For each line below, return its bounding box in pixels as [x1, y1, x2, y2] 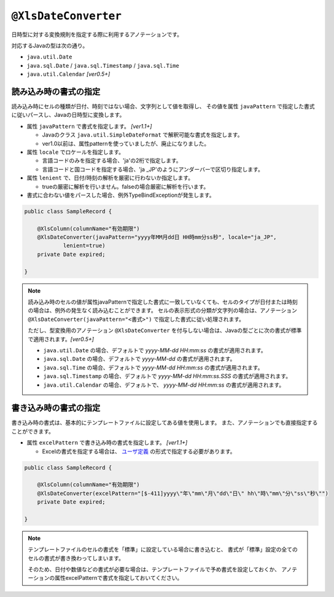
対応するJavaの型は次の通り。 [11, 42, 88, 49]
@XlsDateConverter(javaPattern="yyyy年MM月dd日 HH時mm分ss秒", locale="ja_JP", [37, 234, 277, 241]
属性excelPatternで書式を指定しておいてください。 [54, 574, 183, 582]
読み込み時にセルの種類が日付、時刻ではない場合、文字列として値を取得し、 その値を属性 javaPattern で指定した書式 [11, 103, 316, 110]
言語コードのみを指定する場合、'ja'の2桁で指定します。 [42, 157, 182, 164]
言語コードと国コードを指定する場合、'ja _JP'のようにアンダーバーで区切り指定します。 [42, 165, 263, 173]
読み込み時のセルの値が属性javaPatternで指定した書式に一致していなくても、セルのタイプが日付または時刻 [28, 298, 298, 306]
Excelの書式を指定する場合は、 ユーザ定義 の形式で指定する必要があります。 [42, 448, 236, 455]
